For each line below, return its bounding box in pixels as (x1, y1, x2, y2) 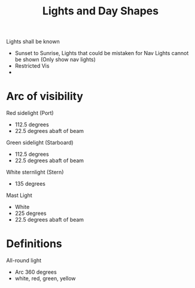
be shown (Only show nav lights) (14, 56, 96, 63)
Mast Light (6, 192, 33, 199)
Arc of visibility (6, 90, 84, 103)
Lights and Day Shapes (42, 4, 159, 18)
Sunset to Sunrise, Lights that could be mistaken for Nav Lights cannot (14, 50, 189, 57)
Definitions (6, 237, 63, 251)
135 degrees (14, 180, 46, 187)
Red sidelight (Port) (6, 110, 54, 117)
